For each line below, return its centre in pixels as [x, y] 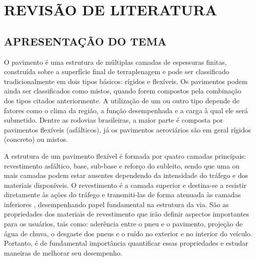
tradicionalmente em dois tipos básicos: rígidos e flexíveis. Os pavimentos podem [126, 81]
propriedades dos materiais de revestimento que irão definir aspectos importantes [127, 214]
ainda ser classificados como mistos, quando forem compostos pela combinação [123, 91]
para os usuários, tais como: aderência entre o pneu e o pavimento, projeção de [123, 224]
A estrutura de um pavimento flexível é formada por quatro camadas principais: [125, 155]
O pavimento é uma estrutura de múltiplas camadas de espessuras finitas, [115, 62]
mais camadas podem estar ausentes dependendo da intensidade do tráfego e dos [126, 175]
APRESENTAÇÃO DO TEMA [85, 41]
